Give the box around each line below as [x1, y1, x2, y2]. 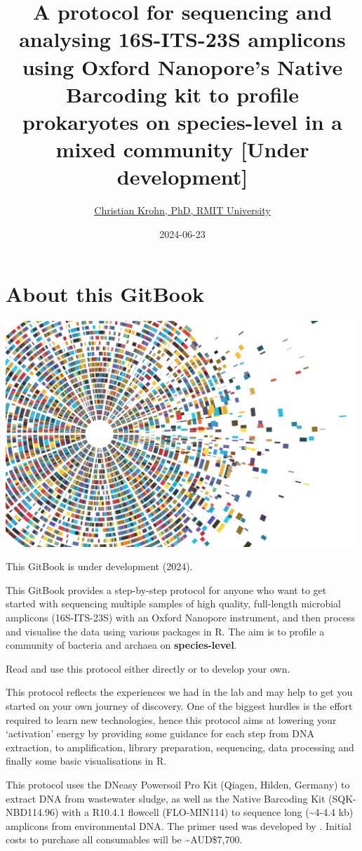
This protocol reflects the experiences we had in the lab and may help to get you [6, 685, 353, 699]
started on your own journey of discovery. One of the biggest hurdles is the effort [6, 698, 353, 713]
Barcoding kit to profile [65, 79, 300, 108]
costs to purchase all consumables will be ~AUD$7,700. [6, 832, 243, 847]
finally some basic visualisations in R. [6, 753, 167, 768]
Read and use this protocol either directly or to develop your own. [6, 661, 290, 675]
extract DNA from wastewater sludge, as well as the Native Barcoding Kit [6, 791, 326, 805]
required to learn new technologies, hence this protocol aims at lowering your [6, 712, 337, 727]
